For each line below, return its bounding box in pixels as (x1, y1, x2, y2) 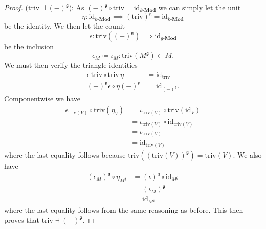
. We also (233, 149, 262, 160)
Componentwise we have (4, 93, 80, 104)
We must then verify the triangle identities (4, 60, 138, 70)
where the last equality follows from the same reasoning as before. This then (4, 205, 243, 215)
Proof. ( (4, 2, 28, 12)
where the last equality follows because (4, 149, 126, 160)
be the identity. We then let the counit (4, 20, 125, 31)
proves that (4, 214, 39, 225)
